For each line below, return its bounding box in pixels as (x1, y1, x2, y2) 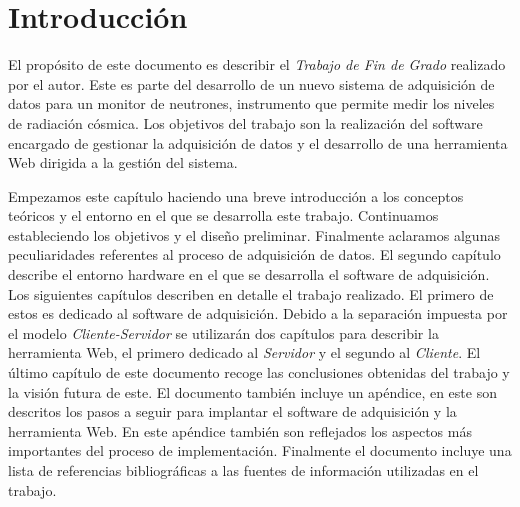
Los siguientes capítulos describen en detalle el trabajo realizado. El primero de (8, 283, 494, 304)
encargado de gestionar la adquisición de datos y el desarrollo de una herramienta (8, 132, 508, 153)
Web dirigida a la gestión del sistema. (8, 152, 238, 173)
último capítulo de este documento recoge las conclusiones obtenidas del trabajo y (8, 362, 510, 383)
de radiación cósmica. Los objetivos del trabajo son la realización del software (8, 112, 483, 133)
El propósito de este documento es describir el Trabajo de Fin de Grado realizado (8, 54, 506, 75)
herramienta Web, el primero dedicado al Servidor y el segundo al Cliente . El (8, 342, 481, 363)
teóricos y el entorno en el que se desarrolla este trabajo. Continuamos (8, 205, 439, 226)
